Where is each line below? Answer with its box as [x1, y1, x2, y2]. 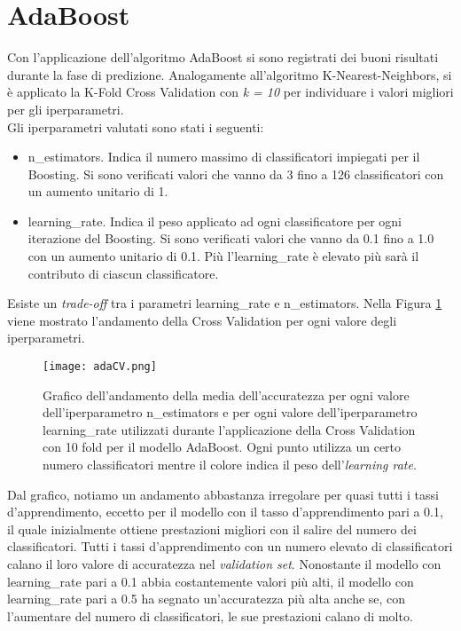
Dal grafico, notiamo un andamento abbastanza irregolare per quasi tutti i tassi [7, 485, 439, 503]
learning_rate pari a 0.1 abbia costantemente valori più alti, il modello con [7, 572, 414, 590]
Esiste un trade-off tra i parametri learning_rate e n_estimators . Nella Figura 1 [7, 294, 442, 312]
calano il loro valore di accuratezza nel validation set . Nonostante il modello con [7, 555, 441, 573]
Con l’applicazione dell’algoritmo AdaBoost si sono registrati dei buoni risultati [7, 48, 439, 67]
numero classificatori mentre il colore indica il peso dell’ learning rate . [43, 455, 417, 474]
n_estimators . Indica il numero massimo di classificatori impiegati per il [27, 147, 420, 166]
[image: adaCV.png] [43, 360, 157, 374]
